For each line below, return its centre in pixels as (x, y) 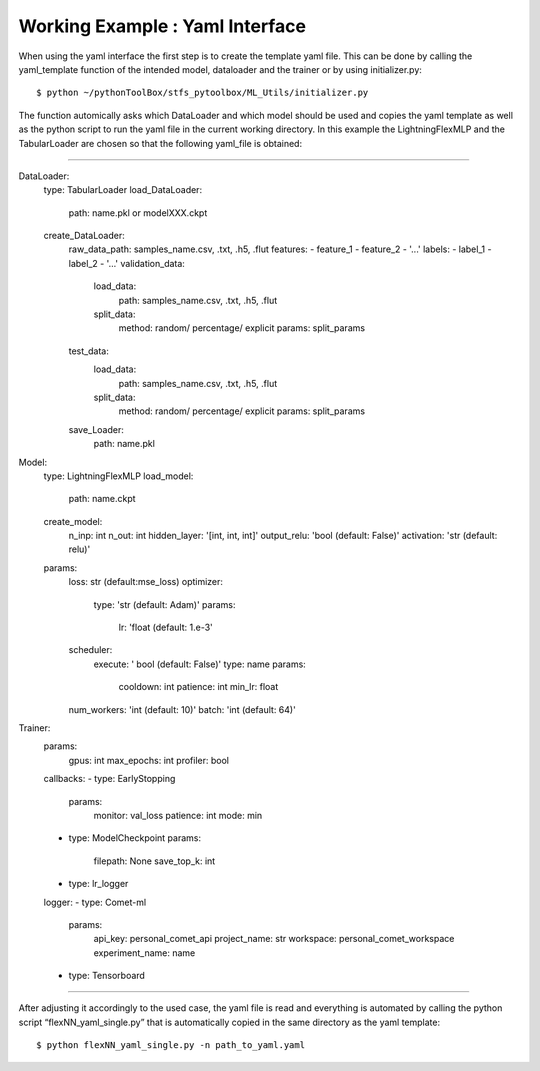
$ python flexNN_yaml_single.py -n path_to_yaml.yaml (170, 1045)
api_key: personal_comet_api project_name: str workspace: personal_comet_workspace (274, 939)
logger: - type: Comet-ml (95, 902)
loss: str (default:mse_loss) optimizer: (146, 582)
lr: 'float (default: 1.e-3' (166, 627)
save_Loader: (96, 429)
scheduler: (90, 650)
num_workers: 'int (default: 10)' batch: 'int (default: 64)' (182, 709)
